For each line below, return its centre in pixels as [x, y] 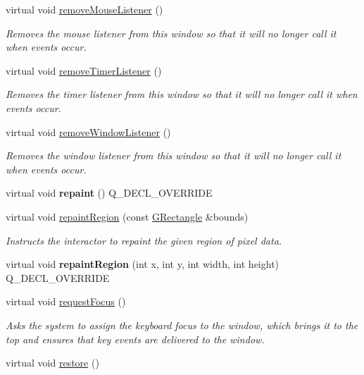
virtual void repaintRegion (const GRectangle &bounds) [127, 216]
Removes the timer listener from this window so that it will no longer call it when [182, 94]
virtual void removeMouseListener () [84, 9]
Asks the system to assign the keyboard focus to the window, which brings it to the [182, 325]
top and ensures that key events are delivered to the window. [135, 339]
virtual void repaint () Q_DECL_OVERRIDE [109, 193]
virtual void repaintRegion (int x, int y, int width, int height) [143, 264]
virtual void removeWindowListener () [88, 131]
